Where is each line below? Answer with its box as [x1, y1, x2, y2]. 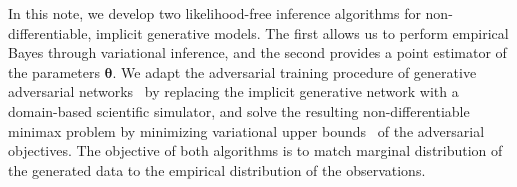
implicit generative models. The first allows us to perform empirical [95, 22, 509, 43]
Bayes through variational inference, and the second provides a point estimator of [8, 42, 507, 63]
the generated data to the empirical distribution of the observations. [8, 159, 426, 180]
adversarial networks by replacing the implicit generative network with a [8, 81, 459, 102]
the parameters [8, 61, 100, 82]
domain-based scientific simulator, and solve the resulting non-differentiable [8, 100, 470, 121]
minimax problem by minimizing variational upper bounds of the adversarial [8, 120, 485, 141]
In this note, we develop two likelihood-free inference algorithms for [8, 3, 421, 23]
